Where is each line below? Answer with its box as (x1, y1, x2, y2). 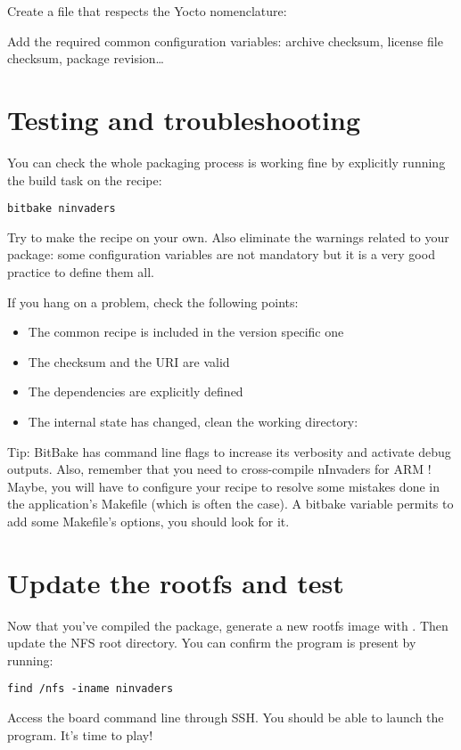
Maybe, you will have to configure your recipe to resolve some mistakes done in (7, 477, 440, 495)
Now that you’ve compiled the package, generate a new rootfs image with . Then (7, 615, 449, 634)
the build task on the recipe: (7, 170, 162, 189)
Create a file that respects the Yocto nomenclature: (7, 2, 287, 20)
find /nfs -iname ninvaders (7, 682, 174, 696)
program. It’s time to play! (7, 725, 153, 744)
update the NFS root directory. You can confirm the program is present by (7, 633, 416, 652)
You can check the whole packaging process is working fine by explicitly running (7, 152, 446, 171)
